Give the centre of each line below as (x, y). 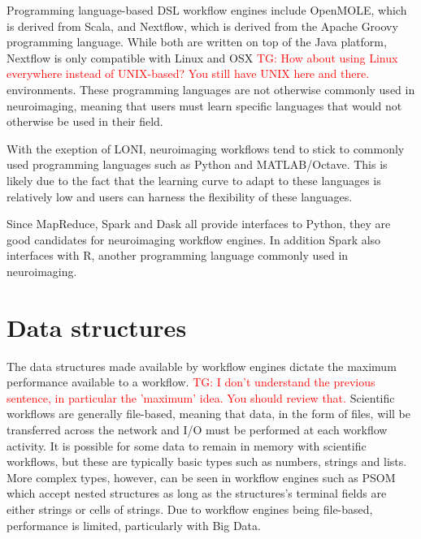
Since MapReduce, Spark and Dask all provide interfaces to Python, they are (199, 224)
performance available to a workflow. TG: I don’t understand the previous (191, 382)
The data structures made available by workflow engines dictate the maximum (202, 366)
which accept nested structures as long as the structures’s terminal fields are (197, 493)
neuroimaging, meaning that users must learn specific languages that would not (204, 105)
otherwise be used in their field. (85, 121)
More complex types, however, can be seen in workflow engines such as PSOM (201, 477)
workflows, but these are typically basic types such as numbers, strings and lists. (207, 461)
